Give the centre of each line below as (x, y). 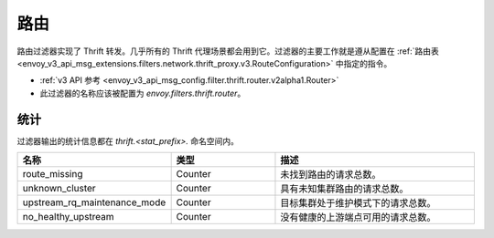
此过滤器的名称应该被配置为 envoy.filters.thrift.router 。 (143, 93)
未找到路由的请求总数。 (331, 175)
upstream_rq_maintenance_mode (94, 202)
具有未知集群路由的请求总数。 (344, 189)
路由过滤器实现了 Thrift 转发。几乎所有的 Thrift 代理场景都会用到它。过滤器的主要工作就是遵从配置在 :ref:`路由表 (228, 51)
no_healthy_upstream (68, 217)
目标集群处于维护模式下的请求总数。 (358, 203)
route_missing (53, 174)
